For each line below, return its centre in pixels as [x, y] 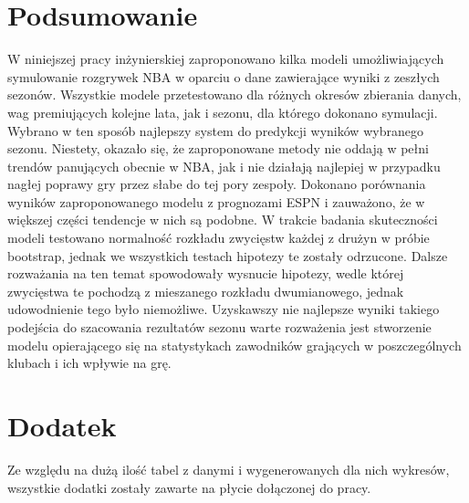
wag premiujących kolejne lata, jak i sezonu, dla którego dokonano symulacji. [223, 112]
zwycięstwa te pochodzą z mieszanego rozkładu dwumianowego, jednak [206, 291]
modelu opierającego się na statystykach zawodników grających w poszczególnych [234, 345]
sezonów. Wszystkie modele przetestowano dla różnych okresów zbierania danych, [234, 94]
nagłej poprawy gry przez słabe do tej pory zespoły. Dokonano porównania [217, 184]
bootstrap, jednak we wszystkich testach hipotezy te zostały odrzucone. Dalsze [228, 255]
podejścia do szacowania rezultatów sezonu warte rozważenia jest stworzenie [219, 327]
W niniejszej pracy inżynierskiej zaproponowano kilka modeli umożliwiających [226, 59]
